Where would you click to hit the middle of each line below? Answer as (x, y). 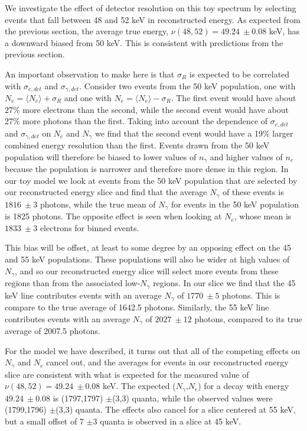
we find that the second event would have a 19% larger (194, 133)
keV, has (284, 31)
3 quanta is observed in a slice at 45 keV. (167, 421)
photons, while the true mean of (98, 204)
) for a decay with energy (244, 386)
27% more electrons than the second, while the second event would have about (147, 109)
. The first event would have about (233, 98)
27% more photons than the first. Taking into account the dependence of (136, 121)
